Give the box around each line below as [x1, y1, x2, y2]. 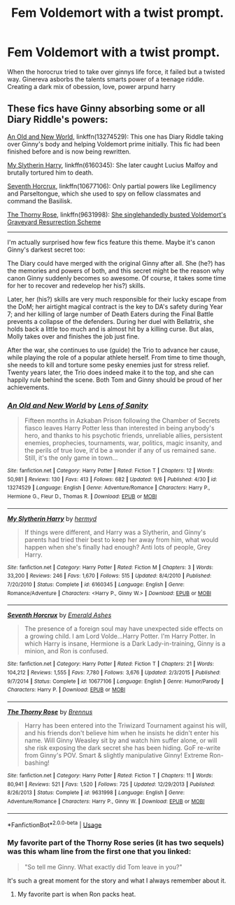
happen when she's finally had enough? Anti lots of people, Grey [24, 543, 211, 551]
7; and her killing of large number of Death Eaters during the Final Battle [7, 310, 214, 318]
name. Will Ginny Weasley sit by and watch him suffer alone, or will [24, 736, 218, 744]
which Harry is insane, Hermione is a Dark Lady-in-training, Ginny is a [24, 639, 226, 648]
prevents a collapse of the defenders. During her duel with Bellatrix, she [7, 317, 215, 325]
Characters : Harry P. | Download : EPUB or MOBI [7, 686, 126, 693]
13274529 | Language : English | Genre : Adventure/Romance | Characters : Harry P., [7, 484, 211, 491]
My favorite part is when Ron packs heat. [17, 890, 136, 898]
